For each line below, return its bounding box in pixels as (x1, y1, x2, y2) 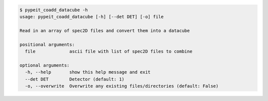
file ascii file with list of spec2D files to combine (25, 49, 193, 54)
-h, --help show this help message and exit (25, 69, 151, 75)
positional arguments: (19, 42, 75, 47)
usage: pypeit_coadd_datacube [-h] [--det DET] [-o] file (19, 14, 164, 19)
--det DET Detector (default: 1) (25, 76, 125, 82)
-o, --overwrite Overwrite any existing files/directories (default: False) (25, 83, 219, 89)
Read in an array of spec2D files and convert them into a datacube (19, 28, 190, 33)
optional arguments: (19, 62, 69, 68)
